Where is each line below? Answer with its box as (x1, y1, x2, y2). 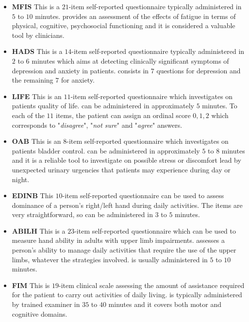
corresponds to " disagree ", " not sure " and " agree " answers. (12, 119, 183, 130)
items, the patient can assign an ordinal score (56, 110, 191, 120)
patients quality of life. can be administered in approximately (12, 101, 194, 111)
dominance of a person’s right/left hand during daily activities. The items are (12, 200, 243, 210)
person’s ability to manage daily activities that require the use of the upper (12, 245, 236, 255)
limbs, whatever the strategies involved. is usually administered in (12, 254, 208, 264)
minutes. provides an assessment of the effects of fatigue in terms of (35, 11, 236, 21)
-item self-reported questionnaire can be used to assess (62, 190, 224, 201)
